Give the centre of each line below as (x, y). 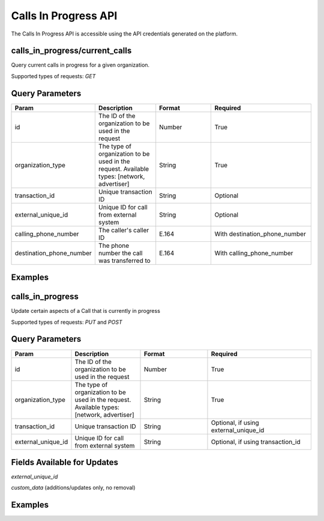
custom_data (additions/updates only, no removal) (73, 488)
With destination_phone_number (260, 233)
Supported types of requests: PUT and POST (67, 322)
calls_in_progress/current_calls (71, 51)
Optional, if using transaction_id (256, 442)
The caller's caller (124, 230)
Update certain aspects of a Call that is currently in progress (85, 311)
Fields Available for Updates (65, 462)
